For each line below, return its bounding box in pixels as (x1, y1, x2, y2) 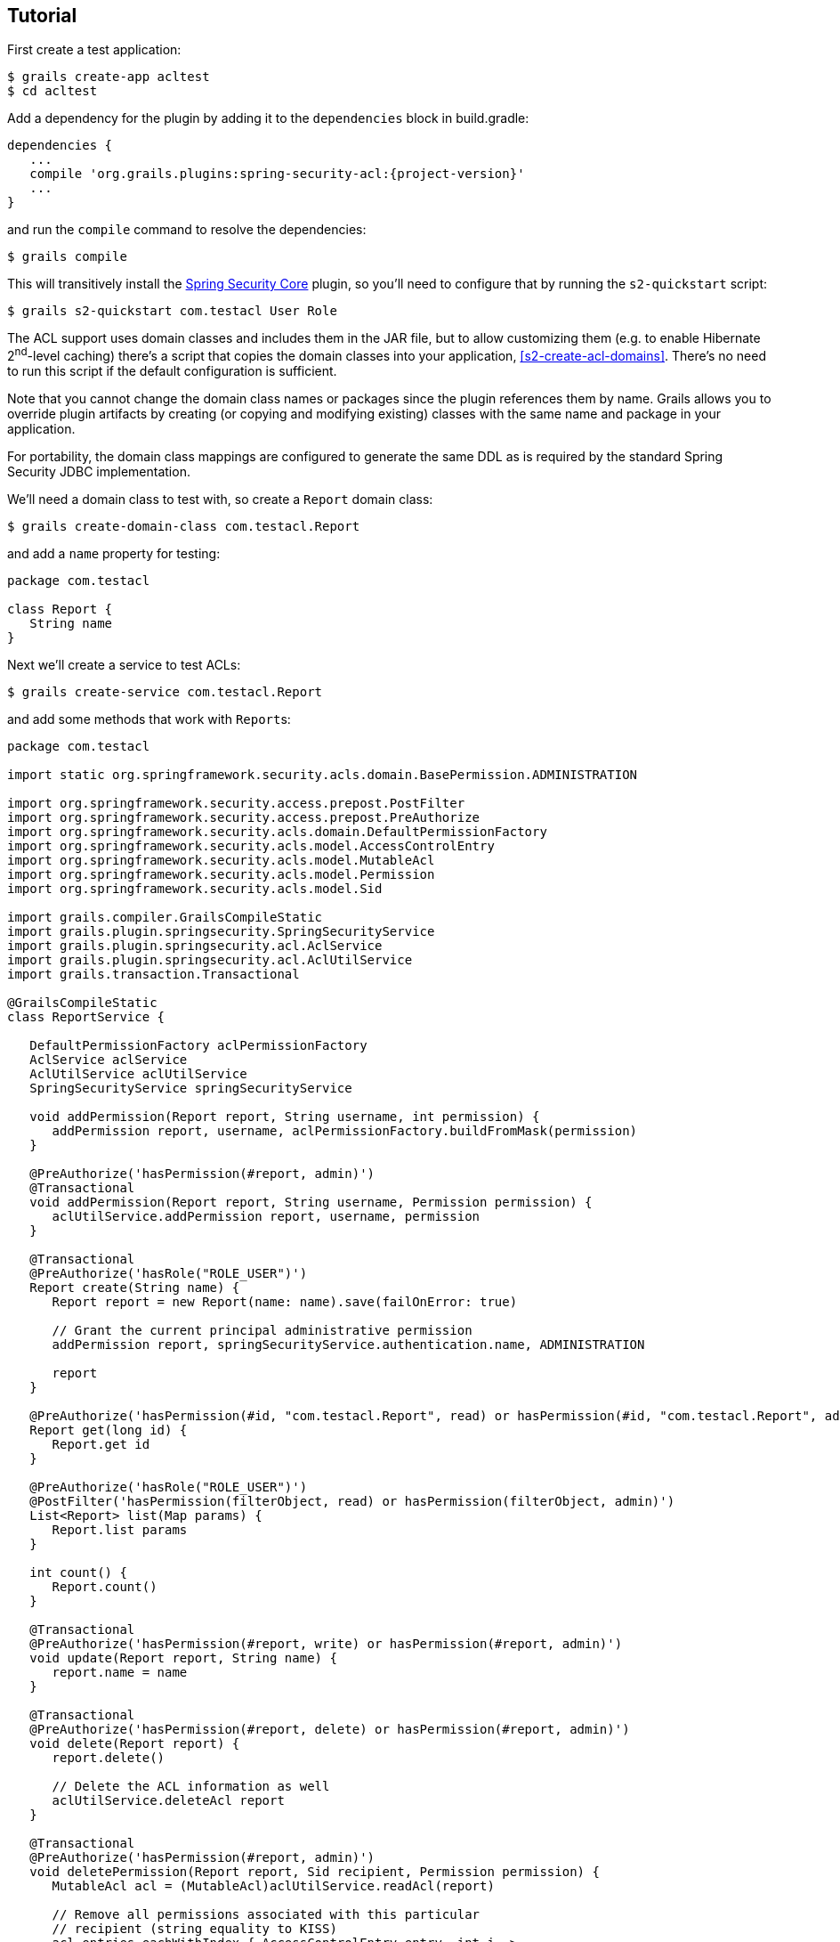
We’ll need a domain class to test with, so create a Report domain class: (7, 492, 433, 508)
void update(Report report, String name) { (29, 1651, 337, 1666)
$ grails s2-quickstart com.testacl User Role (7, 304, 337, 319)
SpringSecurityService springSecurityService (29, 1081, 352, 1096)
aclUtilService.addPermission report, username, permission (52, 1209, 481, 1224)
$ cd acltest (7, 84, 98, 99)
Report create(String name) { (29, 1280, 240, 1296)
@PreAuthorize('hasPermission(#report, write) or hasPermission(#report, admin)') (29, 1637, 623, 1652)
